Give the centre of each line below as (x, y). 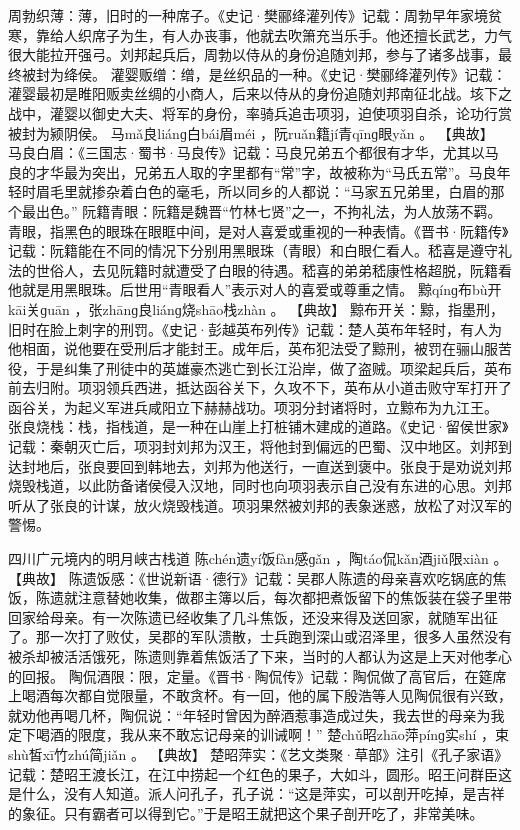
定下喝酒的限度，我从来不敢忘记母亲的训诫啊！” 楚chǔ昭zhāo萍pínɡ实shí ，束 (258, 734)
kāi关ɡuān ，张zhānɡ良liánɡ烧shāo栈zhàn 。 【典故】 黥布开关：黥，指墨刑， (256, 308)
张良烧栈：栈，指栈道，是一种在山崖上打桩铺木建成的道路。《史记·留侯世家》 (258, 426)
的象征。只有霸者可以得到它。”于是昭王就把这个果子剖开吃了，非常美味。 (246, 812)
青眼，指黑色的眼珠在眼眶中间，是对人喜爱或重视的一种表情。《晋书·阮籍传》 (258, 230)
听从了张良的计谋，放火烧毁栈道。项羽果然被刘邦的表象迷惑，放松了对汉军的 (260, 504)
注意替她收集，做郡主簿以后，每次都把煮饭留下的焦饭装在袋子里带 (294, 597)
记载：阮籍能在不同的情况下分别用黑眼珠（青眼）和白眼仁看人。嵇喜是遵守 (253, 250)
